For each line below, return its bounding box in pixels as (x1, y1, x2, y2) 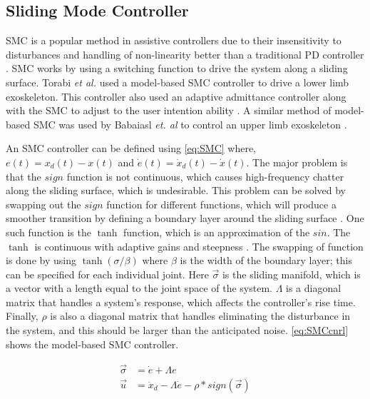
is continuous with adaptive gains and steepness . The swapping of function (34, 238, 364, 253)
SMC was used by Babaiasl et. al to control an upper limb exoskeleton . (33, 116, 347, 131)
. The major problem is (246, 154, 348, 169)
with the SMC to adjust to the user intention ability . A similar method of (6, 103, 332, 118)
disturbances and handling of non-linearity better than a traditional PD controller (6, 46, 364, 61)
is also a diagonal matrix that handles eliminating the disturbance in (50, 308, 351, 323)
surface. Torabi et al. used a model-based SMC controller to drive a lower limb (6, 74, 349, 89)
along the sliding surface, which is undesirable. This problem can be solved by (6, 183, 346, 198)
